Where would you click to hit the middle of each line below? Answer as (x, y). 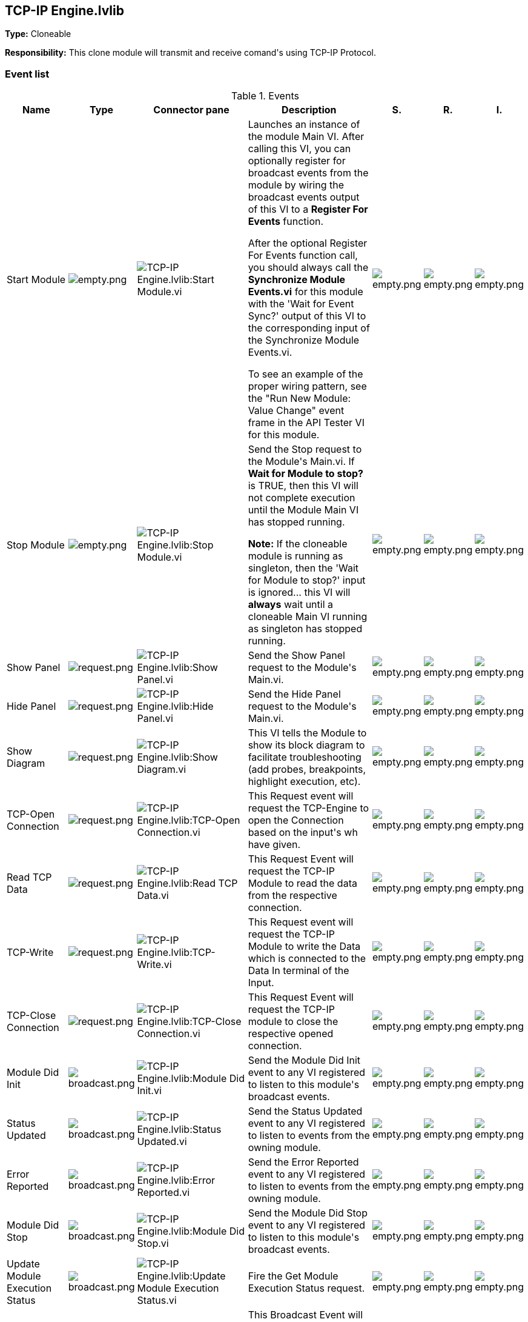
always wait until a (291, 605)
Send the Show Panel (296, 656)
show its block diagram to (306, 745)
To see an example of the (305, 374)
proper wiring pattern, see (307, 386)
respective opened (291, 1034)
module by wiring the (296, 185)
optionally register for (297, 161)
